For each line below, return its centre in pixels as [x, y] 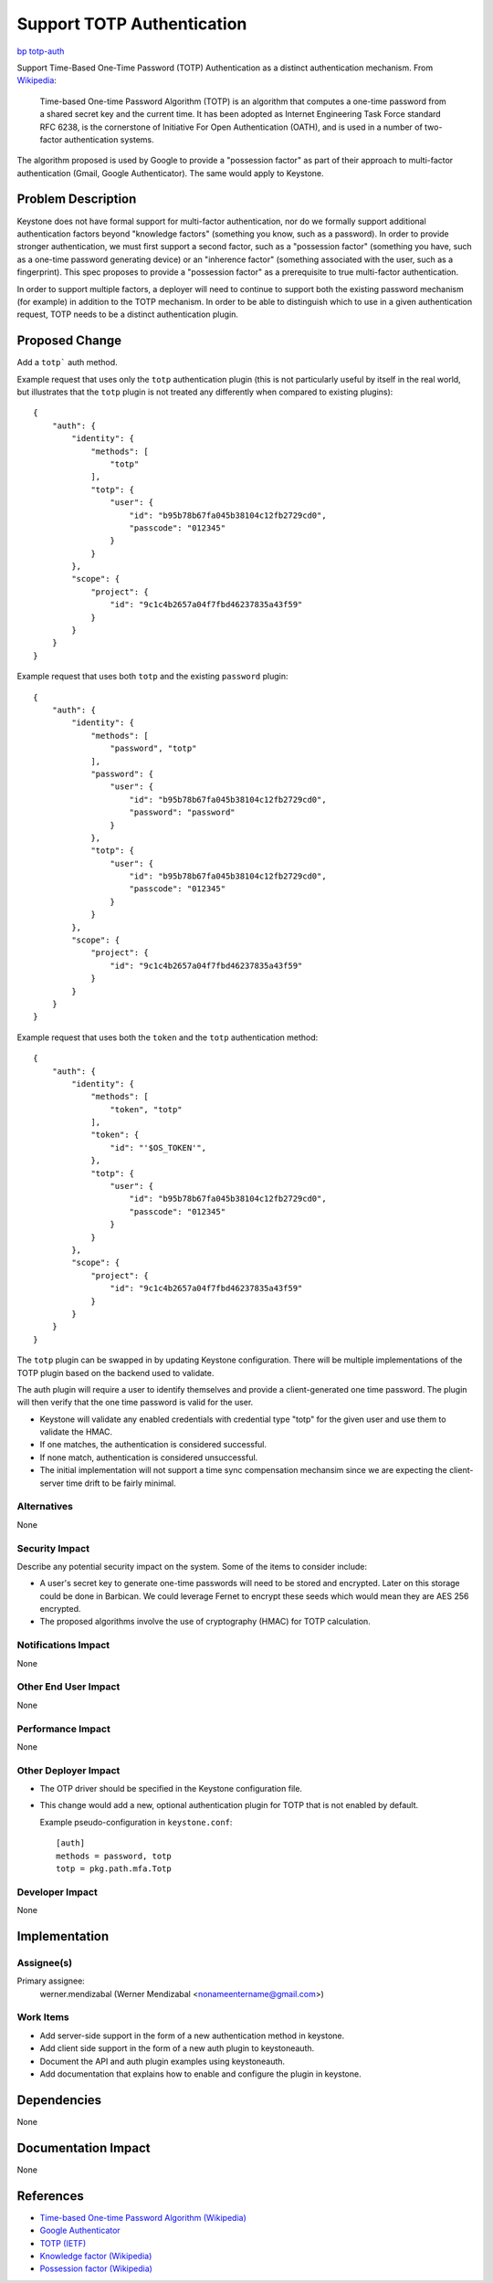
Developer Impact [57, 1892]
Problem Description [77, 200]
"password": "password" [183, 812]
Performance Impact [64, 1729]
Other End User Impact [68, 1687]
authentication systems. [109, 139]
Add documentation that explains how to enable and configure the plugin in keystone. [200, 2074]
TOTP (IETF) [63, 2243]
